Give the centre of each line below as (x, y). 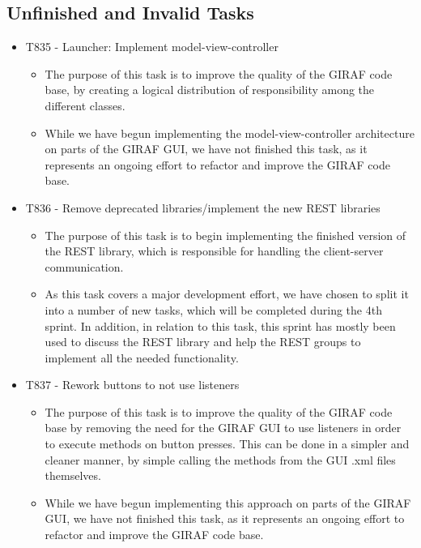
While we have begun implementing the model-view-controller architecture (230, 133)
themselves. (73, 475)
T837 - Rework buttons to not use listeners (132, 385)
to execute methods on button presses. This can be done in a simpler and (227, 444)
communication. (84, 266)
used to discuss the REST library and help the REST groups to (203, 342)
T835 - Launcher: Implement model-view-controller (152, 47)
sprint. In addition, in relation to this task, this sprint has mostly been (220, 325)
